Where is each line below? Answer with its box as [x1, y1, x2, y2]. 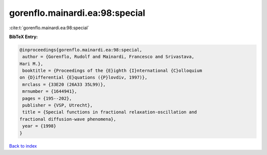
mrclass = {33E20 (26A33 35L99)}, [22, 82, 106, 87]
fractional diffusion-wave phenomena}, [19, 116, 116, 122]
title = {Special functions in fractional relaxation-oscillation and [22, 109, 197, 115]
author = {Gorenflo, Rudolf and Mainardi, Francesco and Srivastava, [22, 54, 195, 59]
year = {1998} [22, 123, 56, 129]
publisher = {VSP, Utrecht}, [22, 103, 93, 108]
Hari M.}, [19, 61, 44, 66]
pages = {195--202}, [22, 96, 72, 101]
